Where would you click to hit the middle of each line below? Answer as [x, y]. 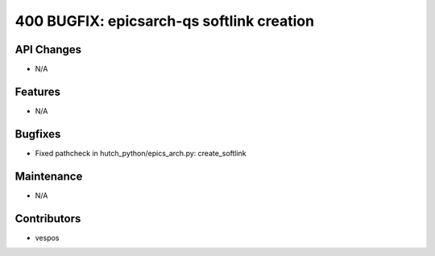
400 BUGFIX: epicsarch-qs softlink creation [164, 21]
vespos [47, 237]
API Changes [48, 50]
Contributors [48, 219]
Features [37, 91]
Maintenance [49, 176]
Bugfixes [38, 134]
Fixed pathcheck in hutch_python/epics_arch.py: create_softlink [141, 153]
